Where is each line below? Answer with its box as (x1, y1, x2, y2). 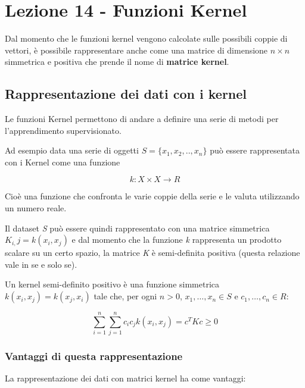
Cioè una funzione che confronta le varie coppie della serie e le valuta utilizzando (5, 190, 300, 202)
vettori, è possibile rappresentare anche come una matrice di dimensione (5, 43, 268, 56)
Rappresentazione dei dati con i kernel (5, 85, 247, 103)
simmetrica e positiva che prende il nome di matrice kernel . (5, 55, 229, 68)
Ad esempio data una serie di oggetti (5, 144, 139, 157)
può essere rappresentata (210, 144, 300, 157)
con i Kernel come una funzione (5, 155, 120, 168)
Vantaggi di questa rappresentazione (5, 349, 183, 364)
